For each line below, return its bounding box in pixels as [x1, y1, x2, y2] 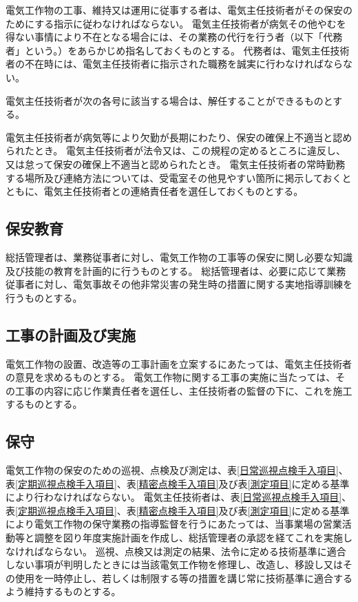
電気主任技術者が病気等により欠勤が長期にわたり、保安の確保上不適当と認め [6, 129, 352, 144]
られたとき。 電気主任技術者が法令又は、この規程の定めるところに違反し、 [6, 143, 346, 158]
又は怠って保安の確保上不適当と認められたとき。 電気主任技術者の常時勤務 [6, 156, 346, 171]
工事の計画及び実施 [6, 324, 136, 345]
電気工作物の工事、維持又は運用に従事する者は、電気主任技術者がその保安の [6, 3, 352, 17]
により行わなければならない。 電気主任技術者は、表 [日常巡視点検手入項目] [6, 490, 342, 504]
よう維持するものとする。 [6, 584, 121, 599]
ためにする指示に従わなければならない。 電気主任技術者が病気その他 [6, 16, 317, 30]
